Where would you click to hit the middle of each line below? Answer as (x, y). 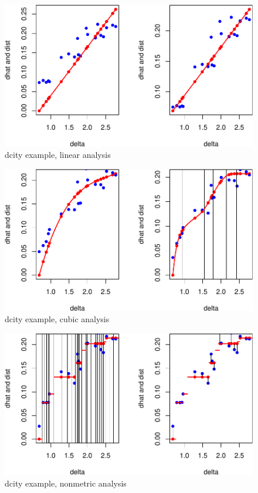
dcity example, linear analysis (58, 155)
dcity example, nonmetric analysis (66, 483)
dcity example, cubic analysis (57, 319)
